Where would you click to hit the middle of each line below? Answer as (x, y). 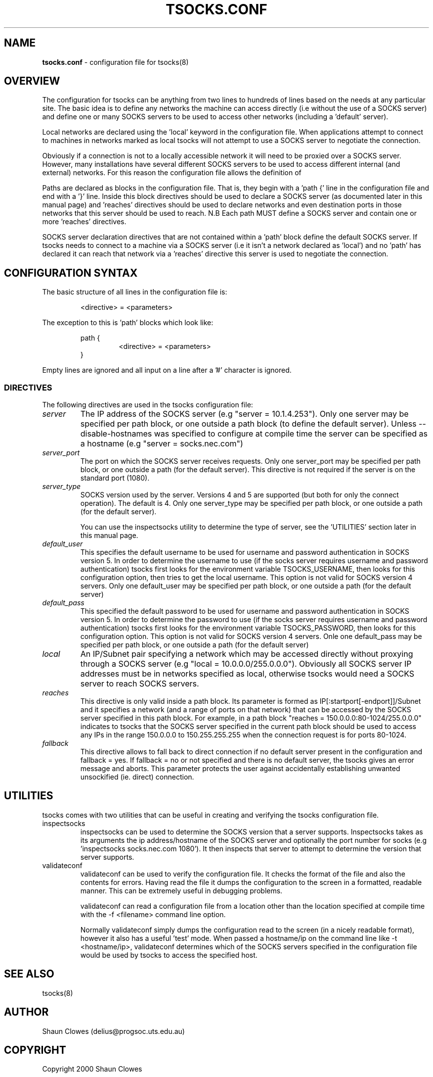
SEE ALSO (29, 974)
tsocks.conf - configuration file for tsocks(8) (115, 62)
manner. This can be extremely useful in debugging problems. (181, 890)
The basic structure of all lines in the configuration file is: (135, 292)
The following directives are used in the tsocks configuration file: (148, 405)
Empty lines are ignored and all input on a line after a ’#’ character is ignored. (167, 370)
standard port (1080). (115, 478)
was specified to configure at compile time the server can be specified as (291, 434)
